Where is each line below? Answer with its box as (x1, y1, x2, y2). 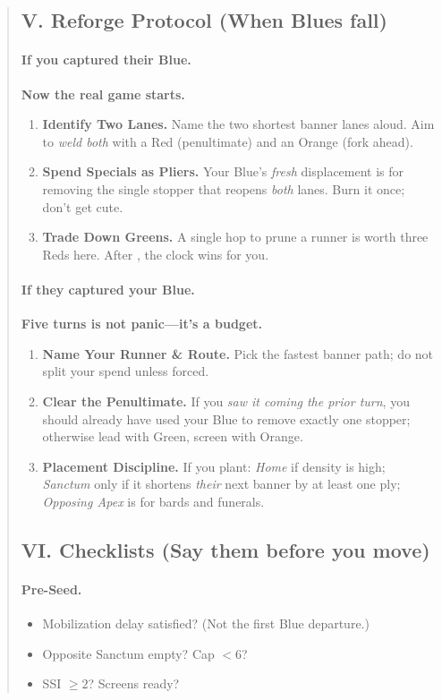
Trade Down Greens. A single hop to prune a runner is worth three (42, 227, 429, 246)
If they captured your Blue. (21, 279, 195, 298)
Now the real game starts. (21, 84, 185, 103)
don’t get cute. (42, 197, 123, 216)
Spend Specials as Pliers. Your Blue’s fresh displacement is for (42, 162, 404, 181)
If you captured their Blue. (21, 50, 191, 69)
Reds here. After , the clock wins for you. (42, 244, 269, 263)
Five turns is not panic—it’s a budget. (21, 314, 263, 333)
